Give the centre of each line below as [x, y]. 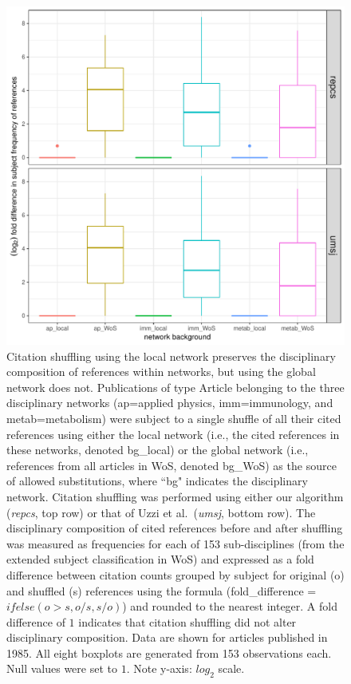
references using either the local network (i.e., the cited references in [173, 434]
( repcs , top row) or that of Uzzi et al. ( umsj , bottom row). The [161, 512]
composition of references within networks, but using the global [161, 372]
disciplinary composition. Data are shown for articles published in [167, 637]
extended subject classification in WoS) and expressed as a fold [160, 559]
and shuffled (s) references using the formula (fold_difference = [162, 590]
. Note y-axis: [159, 668]
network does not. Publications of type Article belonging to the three [175, 387]
